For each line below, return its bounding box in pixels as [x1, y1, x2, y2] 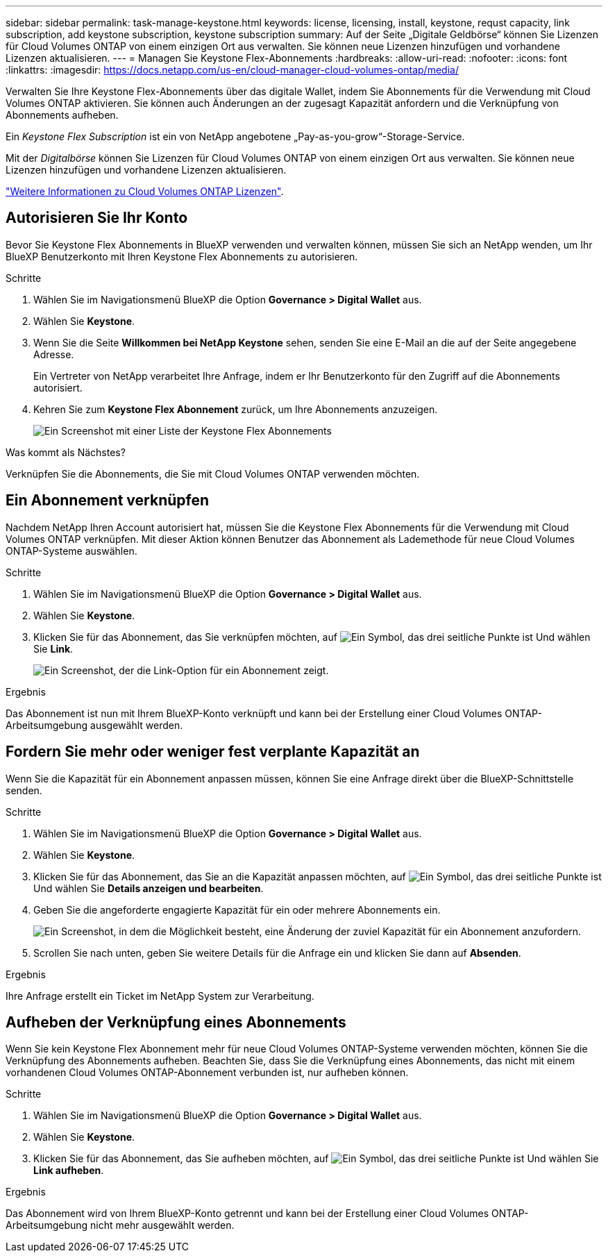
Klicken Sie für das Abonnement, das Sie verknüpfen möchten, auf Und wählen [33, 630, 591, 643]
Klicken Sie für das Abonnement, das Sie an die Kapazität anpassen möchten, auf [33, 870, 406, 882]
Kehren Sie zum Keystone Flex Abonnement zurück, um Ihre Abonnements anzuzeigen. [33, 403, 438, 415]
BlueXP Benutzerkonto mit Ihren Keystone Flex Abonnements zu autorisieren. [6, 250, 358, 262]
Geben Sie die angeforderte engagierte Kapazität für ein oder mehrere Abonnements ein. [33, 903, 441, 916]
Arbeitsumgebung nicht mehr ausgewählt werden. [6, 1219, 235, 1232]
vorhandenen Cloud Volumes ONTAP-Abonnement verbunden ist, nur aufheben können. [6, 1066, 409, 1079]
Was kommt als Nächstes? [6, 446, 126, 458]
